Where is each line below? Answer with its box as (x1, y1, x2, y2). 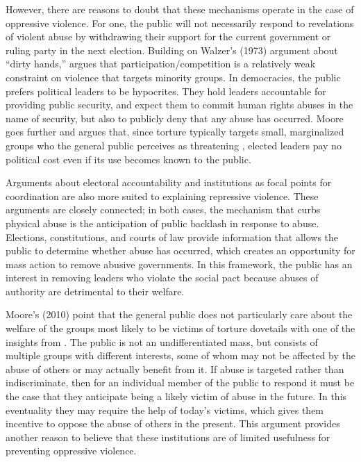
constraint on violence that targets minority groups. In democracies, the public (6, 69, 341, 84)
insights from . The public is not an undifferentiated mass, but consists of (6, 334, 318, 349)
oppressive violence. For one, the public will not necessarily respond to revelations (6, 15, 354, 30)
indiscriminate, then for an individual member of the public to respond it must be (6, 375, 355, 390)
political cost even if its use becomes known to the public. (6, 151, 251, 166)
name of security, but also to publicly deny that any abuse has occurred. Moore (6, 110, 344, 125)
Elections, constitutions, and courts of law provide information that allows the (6, 229, 339, 244)
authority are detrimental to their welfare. (6, 283, 185, 298)
